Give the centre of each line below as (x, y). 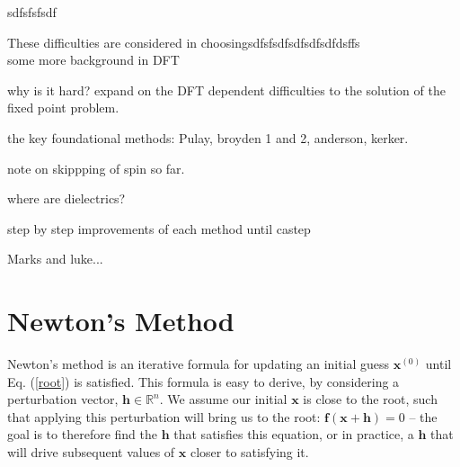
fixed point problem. (63, 108)
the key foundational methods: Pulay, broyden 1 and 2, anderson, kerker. (208, 137)
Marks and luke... (55, 259)
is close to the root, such (370, 399)
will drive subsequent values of (91, 452)
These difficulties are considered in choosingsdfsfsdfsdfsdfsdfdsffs (184, 42)
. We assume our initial (223, 399)
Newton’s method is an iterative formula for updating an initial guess (199, 364)
